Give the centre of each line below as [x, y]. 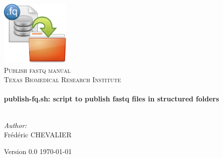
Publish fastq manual [37, 70]
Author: [16, 125]
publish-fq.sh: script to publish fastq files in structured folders [111, 99]
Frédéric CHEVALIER [38, 135]
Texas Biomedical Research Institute [63, 79]
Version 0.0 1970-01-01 [38, 151]
